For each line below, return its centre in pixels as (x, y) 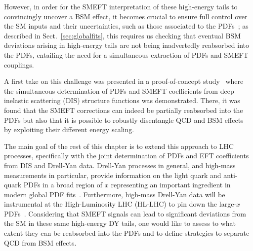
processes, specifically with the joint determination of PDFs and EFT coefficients (126, 156)
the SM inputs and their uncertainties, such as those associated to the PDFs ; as (126, 26)
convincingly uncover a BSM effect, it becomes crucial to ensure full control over (126, 16)
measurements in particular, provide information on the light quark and (113, 175)
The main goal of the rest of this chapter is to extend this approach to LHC (119, 146)
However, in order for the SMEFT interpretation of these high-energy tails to (121, 6)
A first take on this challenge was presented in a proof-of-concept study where (124, 81)
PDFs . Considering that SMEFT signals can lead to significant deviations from (125, 213)
